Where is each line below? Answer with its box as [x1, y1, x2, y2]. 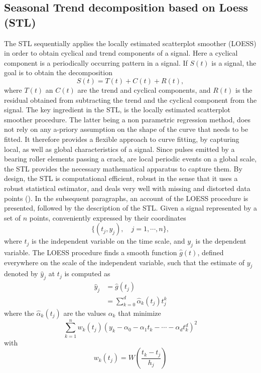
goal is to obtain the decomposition [4, 67, 112, 78]
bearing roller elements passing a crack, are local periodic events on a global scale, [4, 153, 257, 164]
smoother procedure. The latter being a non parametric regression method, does [4, 114, 251, 124]
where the [4, 307, 34, 318]
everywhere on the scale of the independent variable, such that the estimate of [4, 257, 245, 267]
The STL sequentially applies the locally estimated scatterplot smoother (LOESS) [4, 38, 256, 48]
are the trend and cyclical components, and [77, 84, 211, 95]
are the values [63, 307, 106, 318]
